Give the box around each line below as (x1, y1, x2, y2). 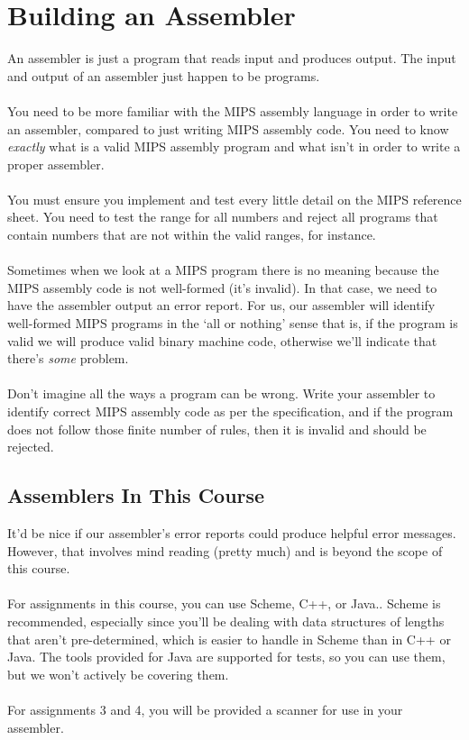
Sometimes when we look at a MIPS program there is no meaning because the (7, 260, 439, 279)
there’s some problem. (7, 349, 129, 368)
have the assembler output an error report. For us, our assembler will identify (7, 296, 436, 315)
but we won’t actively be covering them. (7, 664, 229, 683)
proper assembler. (7, 154, 105, 173)
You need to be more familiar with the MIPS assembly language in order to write (7, 101, 458, 120)
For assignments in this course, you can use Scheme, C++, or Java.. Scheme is (7, 594, 441, 613)
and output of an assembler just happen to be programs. (7, 66, 320, 85)
